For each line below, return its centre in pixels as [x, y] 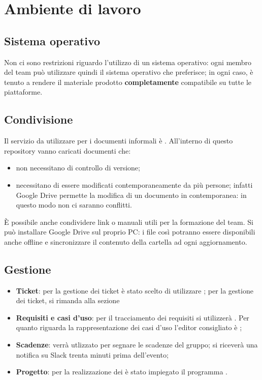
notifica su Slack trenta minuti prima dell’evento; [92, 354]
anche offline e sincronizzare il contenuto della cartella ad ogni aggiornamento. [126, 241]
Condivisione [39, 119]
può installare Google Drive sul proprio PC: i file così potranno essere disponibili [130, 232]
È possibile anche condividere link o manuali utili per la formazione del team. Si [129, 222]
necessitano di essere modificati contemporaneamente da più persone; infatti [134, 184]
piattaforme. [23, 92]
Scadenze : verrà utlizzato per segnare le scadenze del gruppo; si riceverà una [137, 345]
